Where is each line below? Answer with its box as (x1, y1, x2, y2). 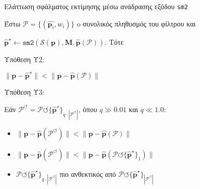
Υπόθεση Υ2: (4, 53, 44, 64)
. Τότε (104, 36, 124, 47)
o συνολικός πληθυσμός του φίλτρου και (77, 18, 196, 29)
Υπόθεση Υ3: (4, 86, 44, 97)
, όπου (78, 103, 97, 114)
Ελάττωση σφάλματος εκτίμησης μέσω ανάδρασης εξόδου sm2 (4, 1, 188, 11)
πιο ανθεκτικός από (59, 168, 116, 179)
